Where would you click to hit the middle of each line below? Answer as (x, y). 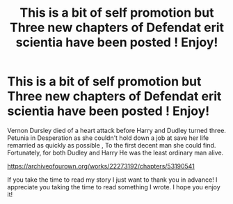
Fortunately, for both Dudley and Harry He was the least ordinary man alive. (115, 152)
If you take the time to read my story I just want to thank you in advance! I (112, 180)
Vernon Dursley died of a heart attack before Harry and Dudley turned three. (116, 130)
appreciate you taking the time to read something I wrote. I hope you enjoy (114, 187)
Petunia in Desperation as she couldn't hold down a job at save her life (108, 138)
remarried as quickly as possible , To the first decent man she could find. (112, 145)
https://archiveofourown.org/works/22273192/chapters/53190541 (101, 166)
